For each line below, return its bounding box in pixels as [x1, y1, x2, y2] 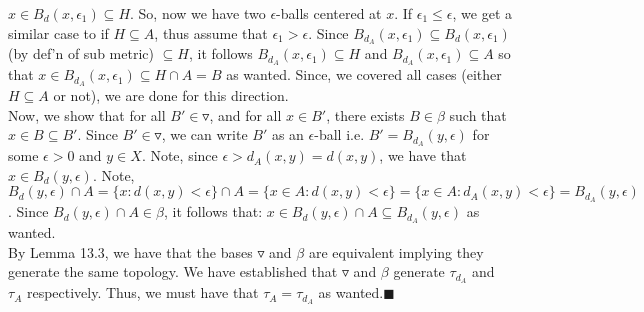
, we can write [161, 124, 248, 145]
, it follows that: [164, 201, 263, 222]
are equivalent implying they [308, 241, 484, 262]
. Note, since [141, 145, 218, 166]
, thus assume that [154, 22, 268, 43]
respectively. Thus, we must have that [26, 282, 259, 303]
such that [449, 104, 507, 125]
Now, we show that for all [8, 104, 166, 125]
